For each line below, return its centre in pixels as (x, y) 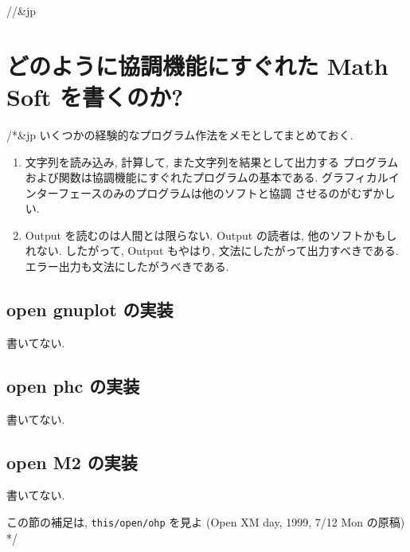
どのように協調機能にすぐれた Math (197, 65)
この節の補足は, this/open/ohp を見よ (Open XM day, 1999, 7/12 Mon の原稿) (206, 522)
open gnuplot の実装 (90, 309)
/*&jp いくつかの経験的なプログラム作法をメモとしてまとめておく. (180, 134)
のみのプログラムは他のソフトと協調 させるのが (226, 192)
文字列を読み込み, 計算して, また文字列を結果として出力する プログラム (212, 161)
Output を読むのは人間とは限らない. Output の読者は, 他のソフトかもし (211, 235)
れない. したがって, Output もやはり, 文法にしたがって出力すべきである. (212, 251)
